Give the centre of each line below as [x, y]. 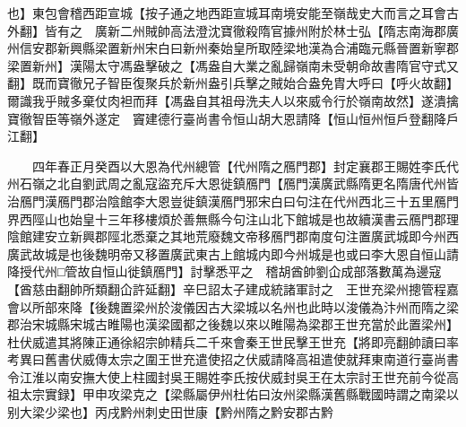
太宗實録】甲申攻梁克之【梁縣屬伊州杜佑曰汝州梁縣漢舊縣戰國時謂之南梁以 [239, 394]
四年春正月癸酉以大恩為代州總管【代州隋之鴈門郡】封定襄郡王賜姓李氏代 [245, 166]
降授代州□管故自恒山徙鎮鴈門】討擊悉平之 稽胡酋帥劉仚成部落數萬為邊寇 [224, 271]
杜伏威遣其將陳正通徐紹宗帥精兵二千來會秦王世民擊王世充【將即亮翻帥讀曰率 [233, 341]
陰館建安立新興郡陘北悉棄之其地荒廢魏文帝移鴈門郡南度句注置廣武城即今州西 [233, 236]
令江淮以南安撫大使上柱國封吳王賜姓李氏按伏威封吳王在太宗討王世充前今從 [227, 376]
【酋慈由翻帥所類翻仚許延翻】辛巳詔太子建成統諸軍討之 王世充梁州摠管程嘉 [233, 288]
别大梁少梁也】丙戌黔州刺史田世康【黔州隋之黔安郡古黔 [170, 412]
